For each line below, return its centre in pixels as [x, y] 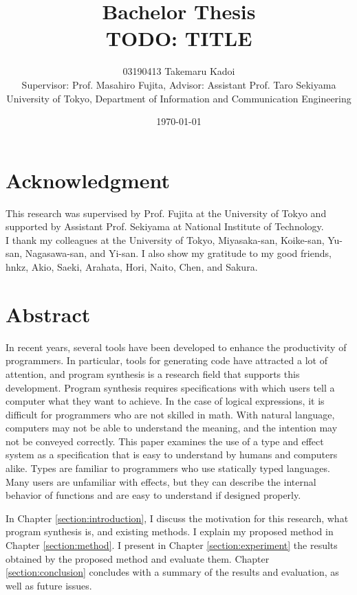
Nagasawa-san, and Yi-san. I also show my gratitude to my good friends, [178, 253]
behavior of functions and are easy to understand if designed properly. [153, 495]
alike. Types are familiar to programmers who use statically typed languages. [168, 468]
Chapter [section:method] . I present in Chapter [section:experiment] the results [172, 545]
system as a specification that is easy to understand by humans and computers [172, 454]
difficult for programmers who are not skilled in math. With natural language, [170, 414]
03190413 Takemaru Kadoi [179, 71]
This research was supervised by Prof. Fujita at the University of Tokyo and [166, 213]
